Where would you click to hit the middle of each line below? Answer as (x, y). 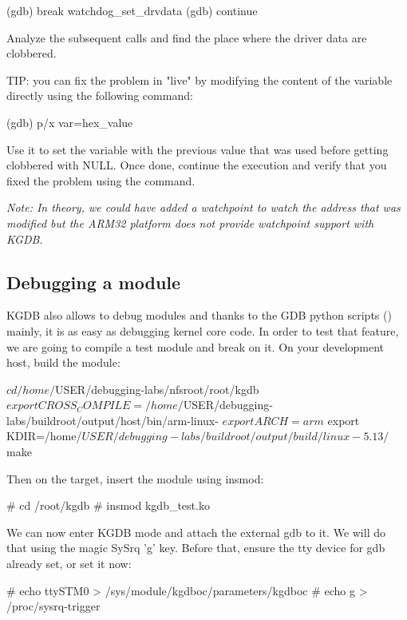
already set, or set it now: (69, 564)
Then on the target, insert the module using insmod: (135, 478)
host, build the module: (63, 362)
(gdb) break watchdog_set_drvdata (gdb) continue (132, 10)
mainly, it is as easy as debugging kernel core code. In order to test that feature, (203, 330)
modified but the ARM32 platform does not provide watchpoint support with (190, 223)
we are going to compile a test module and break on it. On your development (196, 346)
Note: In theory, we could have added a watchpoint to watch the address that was (203, 207)
